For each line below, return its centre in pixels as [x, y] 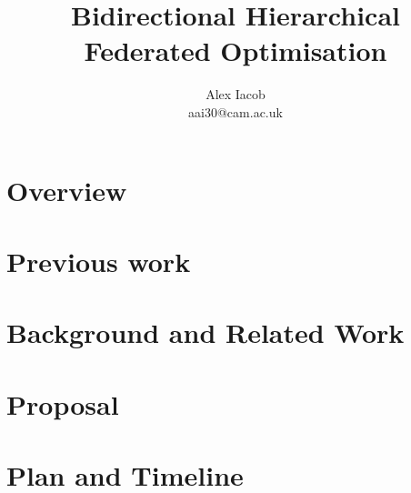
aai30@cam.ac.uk [236, 111]
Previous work [99, 261]
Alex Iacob [236, 94]
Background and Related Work [205, 332]
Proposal [63, 403]
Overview [67, 190]
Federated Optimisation [236, 50]
